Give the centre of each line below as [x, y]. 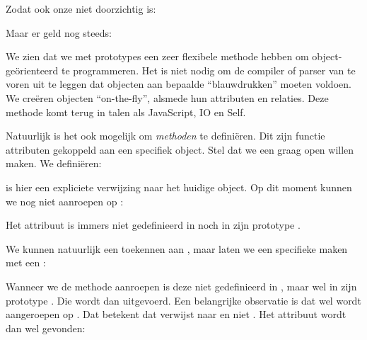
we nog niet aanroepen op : [65, 201]
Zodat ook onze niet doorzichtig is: [81, 8]
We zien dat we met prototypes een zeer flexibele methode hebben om [157, 56]
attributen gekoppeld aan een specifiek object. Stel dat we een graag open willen [180, 149]
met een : [26, 262]
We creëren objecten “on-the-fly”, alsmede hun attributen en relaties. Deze [167, 97]
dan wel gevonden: [46, 328]
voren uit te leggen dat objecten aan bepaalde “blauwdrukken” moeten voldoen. [179, 84]
